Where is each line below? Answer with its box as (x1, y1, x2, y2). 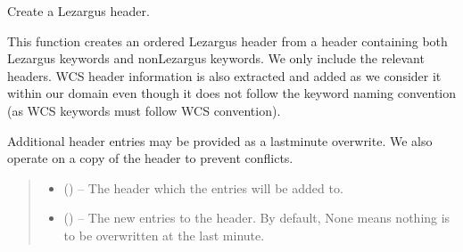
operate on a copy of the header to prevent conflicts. (7, 149, 294, 167)
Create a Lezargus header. (7, 2, 150, 20)
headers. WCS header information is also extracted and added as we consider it (7, 66, 442, 85)
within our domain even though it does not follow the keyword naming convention (7, 84, 457, 102)
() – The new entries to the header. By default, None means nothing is (63, 208, 451, 227)
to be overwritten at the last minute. (63, 225, 265, 244)
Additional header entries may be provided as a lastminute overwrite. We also (7, 131, 433, 150)
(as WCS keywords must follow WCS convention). (7, 101, 281, 119)
